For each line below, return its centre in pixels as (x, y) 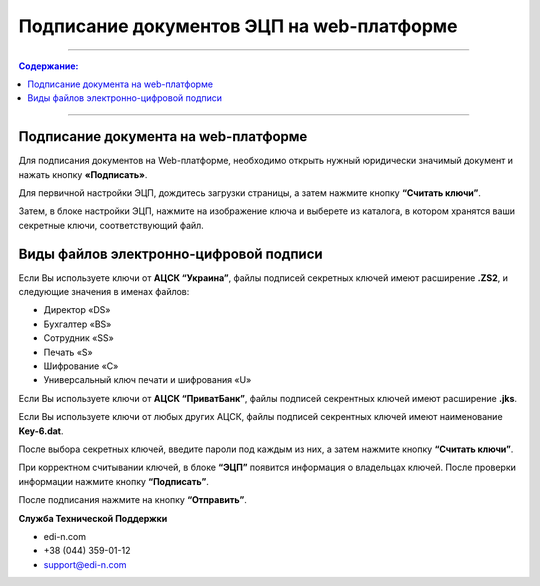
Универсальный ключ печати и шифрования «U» (147, 380)
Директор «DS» (77, 310)
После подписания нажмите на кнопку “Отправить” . (132, 500)
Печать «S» (68, 352)
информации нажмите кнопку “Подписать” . (113, 481)
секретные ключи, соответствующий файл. (111, 225)
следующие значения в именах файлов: (104, 292)
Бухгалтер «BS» (77, 324)
